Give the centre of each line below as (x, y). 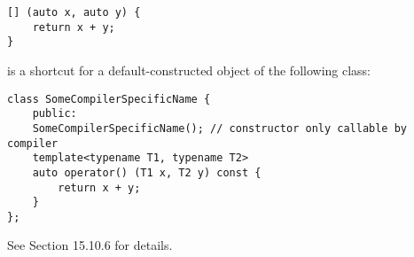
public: (55, 114)
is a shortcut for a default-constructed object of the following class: (189, 70)
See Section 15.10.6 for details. (90, 245)
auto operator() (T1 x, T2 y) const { (147, 172)
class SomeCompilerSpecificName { (109, 99)
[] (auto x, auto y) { (74, 12)
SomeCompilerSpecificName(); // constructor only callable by (220, 128)
